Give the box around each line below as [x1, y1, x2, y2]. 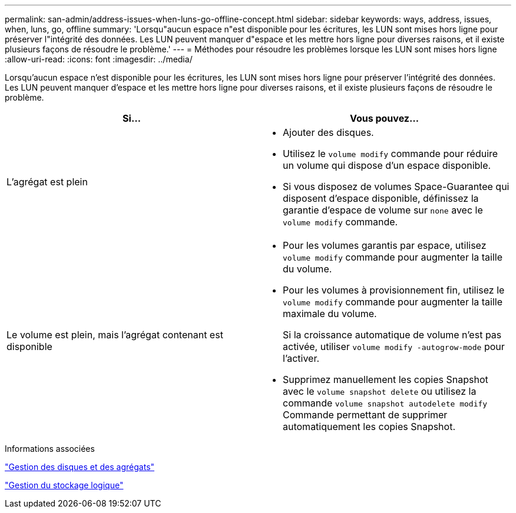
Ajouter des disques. [283, 126, 374, 138]
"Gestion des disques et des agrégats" [5, 462, 155, 472]
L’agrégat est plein [6, 176, 88, 188]
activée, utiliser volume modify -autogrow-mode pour [283, 341, 505, 352]
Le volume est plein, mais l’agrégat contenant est [6, 329, 223, 341]
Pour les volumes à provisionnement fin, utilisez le [283, 284, 505, 296]
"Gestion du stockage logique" [5, 480, 124, 490]
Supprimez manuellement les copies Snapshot [283, 374, 488, 385]
